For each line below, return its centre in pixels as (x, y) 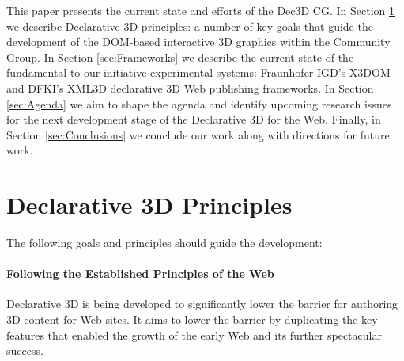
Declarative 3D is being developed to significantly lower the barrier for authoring (202, 304)
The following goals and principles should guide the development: (164, 243)
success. (25, 350)
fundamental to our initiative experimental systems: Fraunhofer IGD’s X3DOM (198, 72)
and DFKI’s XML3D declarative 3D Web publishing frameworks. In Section (190, 87)
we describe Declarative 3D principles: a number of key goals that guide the (190, 26)
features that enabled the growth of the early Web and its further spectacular (194, 334)
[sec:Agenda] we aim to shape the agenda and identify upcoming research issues (199, 103)
